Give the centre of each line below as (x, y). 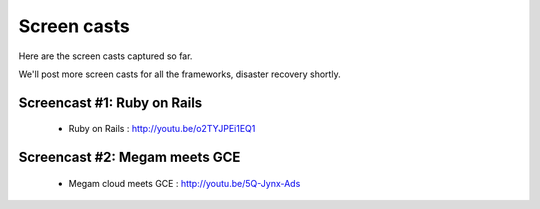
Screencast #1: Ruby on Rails (110, 102)
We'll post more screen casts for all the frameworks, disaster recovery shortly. (179, 74)
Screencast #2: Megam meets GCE (129, 157)
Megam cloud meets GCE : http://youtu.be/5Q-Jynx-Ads (184, 183)
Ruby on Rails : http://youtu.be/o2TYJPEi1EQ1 (162, 129)
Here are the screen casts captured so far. (105, 56)
